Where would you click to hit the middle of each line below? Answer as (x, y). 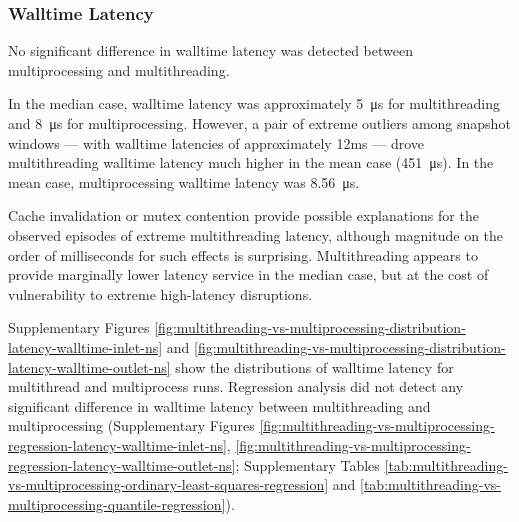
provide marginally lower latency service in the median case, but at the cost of (248, 274)
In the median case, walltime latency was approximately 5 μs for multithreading (254, 103)
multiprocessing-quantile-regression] (117, 503)
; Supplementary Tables (307, 464)
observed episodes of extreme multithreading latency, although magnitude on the (256, 234)
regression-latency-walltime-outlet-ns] (122, 464)
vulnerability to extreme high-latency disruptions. (160, 293)
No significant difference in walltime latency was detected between (210, 50)
